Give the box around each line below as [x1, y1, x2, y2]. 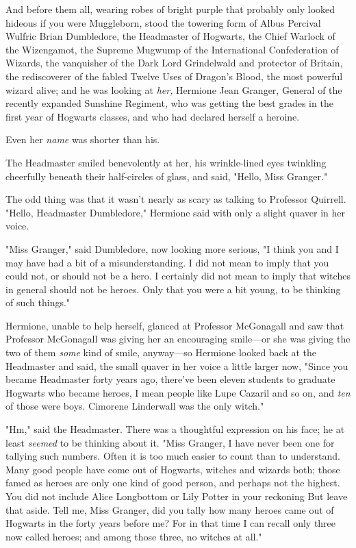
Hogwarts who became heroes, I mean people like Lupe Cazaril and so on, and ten [5, 385, 351, 399]
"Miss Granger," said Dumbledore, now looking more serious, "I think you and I [5, 241, 339, 256]
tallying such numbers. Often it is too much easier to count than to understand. [5, 449, 340, 463]
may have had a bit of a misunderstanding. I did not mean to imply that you [5, 255, 329, 269]
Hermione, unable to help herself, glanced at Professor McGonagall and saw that [5, 318, 344, 332]
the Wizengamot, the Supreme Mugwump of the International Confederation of [5, 42, 339, 56]
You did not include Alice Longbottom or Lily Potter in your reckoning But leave [5, 489, 348, 503]
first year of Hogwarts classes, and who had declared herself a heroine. [5, 109, 300, 123]
